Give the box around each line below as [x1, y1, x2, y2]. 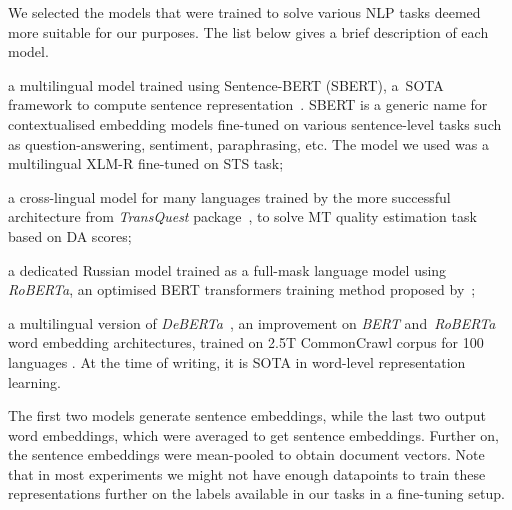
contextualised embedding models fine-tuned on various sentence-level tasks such [8, 113, 502, 134]
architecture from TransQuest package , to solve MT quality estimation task [8, 206, 477, 227]
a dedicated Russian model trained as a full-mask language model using [8, 259, 447, 280]
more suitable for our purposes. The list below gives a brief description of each [8, 21, 489, 42]
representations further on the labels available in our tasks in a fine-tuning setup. [8, 483, 505, 504]
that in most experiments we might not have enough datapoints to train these [8, 463, 486, 484]
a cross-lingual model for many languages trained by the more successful [8, 186, 451, 207]
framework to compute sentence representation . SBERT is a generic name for [8, 94, 488, 115]
